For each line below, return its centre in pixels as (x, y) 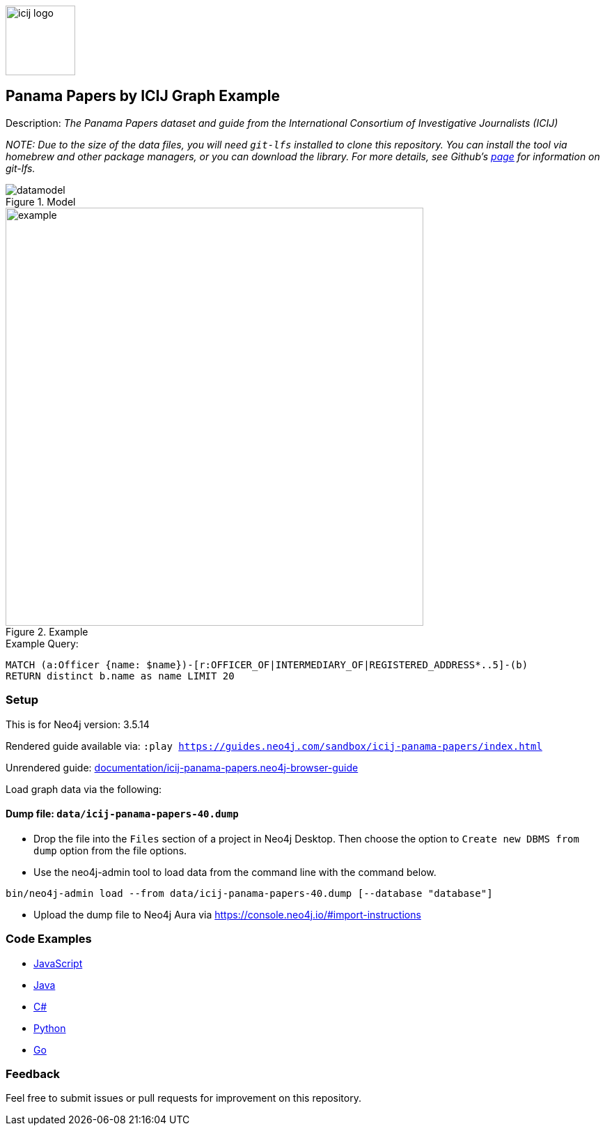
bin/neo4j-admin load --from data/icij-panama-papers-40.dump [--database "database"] (249, 893)
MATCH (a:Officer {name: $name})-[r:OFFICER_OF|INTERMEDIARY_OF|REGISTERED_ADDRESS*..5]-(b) (267, 664)
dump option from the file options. (110, 850)
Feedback (33, 1074)
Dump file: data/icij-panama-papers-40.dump (122, 814)
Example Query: (42, 643)
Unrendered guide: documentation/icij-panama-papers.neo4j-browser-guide (182, 767)
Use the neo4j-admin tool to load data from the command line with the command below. (235, 872)
